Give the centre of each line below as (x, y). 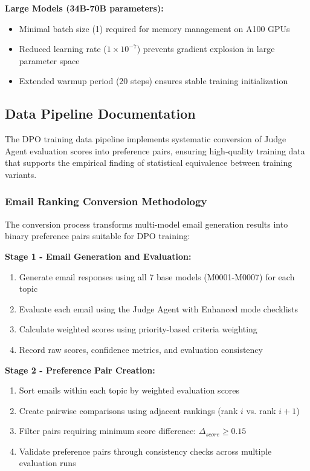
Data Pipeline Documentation (100, 114)
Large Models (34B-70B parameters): (84, 8)
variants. (21, 174)
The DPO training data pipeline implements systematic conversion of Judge (146, 139)
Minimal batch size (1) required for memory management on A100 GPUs (154, 28)
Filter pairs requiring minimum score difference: (108, 431)
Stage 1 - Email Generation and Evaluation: (98, 256)
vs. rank (261, 410)
